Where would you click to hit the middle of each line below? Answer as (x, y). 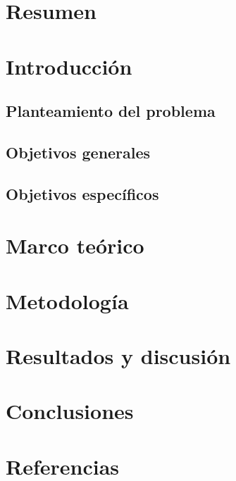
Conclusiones (70, 411)
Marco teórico (75, 245)
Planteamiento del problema (111, 111)
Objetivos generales (78, 152)
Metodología (67, 300)
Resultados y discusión (118, 356)
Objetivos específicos (82, 193)
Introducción (69, 66)
